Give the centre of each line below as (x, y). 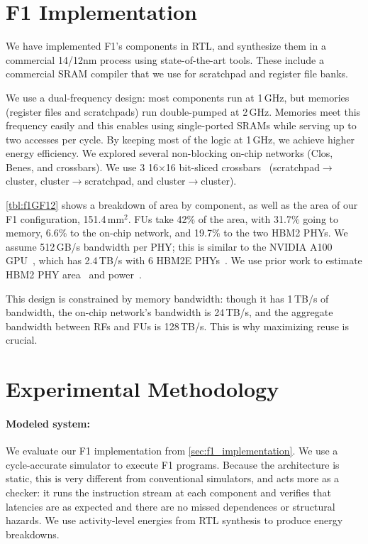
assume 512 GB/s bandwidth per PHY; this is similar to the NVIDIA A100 (169, 246)
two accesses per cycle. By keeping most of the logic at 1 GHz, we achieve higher (180, 139)
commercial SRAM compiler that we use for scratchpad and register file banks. (177, 74)
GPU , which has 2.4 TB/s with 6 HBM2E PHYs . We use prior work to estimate (184, 260)
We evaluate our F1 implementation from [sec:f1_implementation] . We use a (172, 451)
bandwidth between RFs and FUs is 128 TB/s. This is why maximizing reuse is (178, 326)
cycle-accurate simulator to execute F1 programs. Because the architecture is (173, 464)
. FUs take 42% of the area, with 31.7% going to (233, 218)
